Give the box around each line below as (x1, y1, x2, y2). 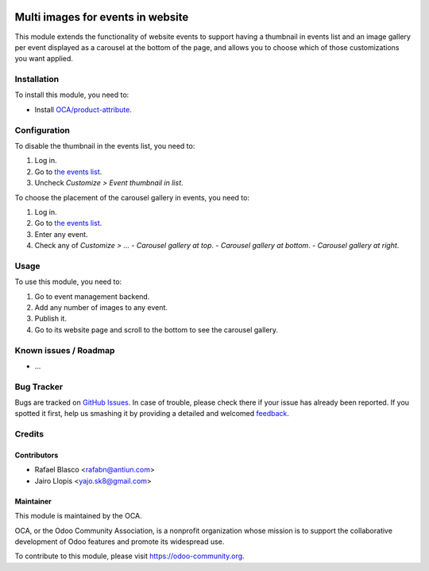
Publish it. (34, 314, 68, 324)
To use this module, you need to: (14, 277, 122, 286)
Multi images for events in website (14, 10, 189, 24)
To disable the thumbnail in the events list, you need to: (14, 141, 195, 150)
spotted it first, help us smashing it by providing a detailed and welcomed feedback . (14, 409, 290, 418)
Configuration (14, 124, 71, 135)
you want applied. (14, 54, 73, 64)
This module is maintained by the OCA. (14, 511, 142, 521)
